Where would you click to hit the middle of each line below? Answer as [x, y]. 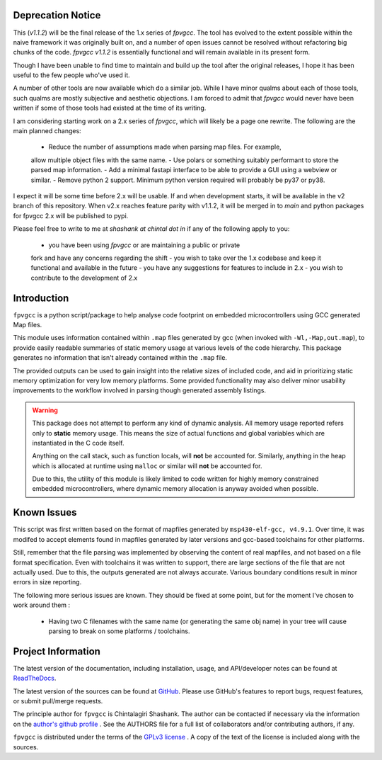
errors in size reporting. [47, 582]
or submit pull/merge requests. [58, 701]
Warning [45, 410]
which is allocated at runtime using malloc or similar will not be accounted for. [147, 466]
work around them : [42, 605]
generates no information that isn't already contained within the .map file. [120, 358]
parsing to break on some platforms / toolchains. [119, 631]
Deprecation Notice [57, 15]
